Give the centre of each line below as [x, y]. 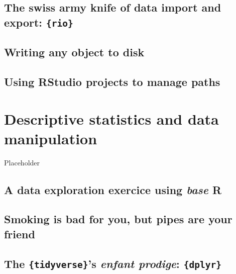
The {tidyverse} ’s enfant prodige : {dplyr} [113, 263]
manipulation [51, 138]
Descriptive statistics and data [111, 118]
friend [20, 234]
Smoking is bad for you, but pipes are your [118, 219]
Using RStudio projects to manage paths [112, 81]
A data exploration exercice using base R [113, 189]
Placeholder [22, 162]
